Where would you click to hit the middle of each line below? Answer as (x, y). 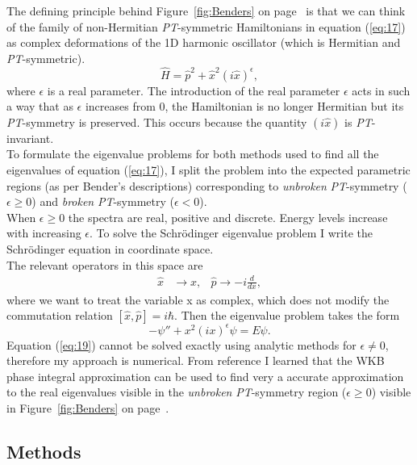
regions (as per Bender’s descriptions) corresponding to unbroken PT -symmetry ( (207, 185)
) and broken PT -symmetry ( (103, 201)
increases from (120, 106)
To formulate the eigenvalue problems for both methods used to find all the (193, 154)
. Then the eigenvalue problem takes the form (287, 315)
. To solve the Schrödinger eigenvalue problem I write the (231, 233)
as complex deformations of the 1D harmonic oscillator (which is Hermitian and (204, 42)
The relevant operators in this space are (105, 264)
